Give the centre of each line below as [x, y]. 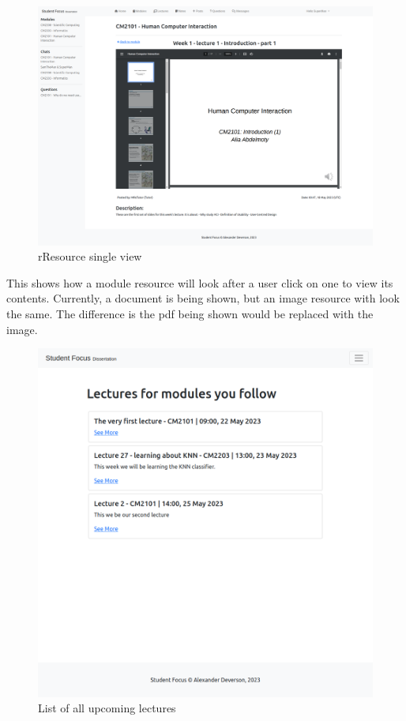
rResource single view [90, 256]
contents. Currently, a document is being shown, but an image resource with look [203, 298]
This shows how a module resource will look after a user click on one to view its [200, 282]
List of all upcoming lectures [107, 708]
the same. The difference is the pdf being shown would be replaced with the [190, 314]
